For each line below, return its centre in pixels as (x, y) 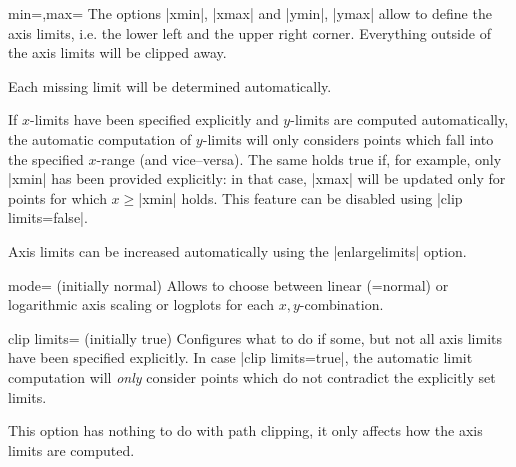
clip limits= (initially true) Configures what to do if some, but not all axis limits (255, 337)
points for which (57, 197)
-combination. (341, 304)
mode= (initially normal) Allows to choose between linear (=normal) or (228, 284)
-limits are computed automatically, (399, 119)
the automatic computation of (100, 138)
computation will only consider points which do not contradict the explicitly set (252, 376)
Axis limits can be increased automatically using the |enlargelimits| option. (237, 250)
